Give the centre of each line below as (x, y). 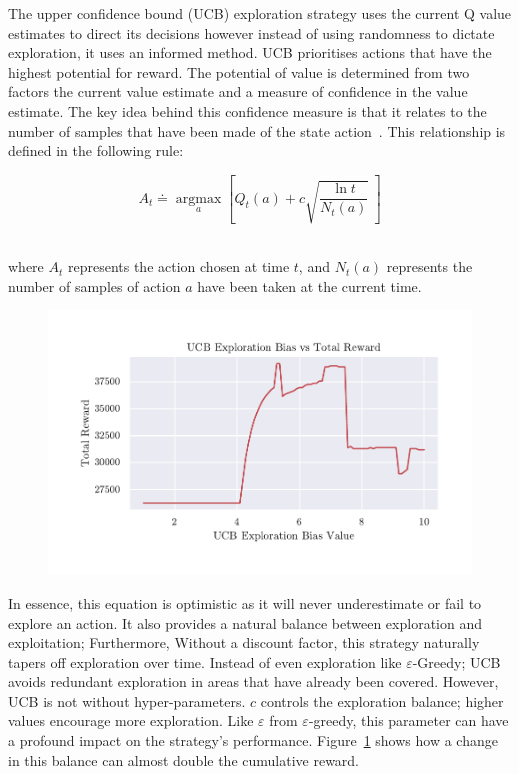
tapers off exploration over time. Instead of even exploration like (205, 661)
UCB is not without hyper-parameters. (127, 700)
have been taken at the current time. (309, 285)
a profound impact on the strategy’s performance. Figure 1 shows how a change (253, 740)
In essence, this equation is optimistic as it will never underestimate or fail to (245, 602)
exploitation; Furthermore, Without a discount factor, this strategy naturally (244, 642)
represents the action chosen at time (178, 266)
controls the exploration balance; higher (382, 700)
